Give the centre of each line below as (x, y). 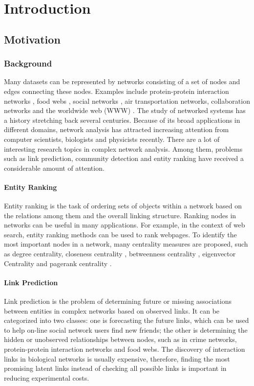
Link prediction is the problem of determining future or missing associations (118, 301)
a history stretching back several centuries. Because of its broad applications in (122, 120)
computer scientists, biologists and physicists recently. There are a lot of (112, 139)
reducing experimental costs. (47, 377)
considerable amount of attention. (54, 168)
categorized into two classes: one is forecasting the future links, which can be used (127, 320)
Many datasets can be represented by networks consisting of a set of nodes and (122, 81)
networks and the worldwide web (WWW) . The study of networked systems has (125, 110)
